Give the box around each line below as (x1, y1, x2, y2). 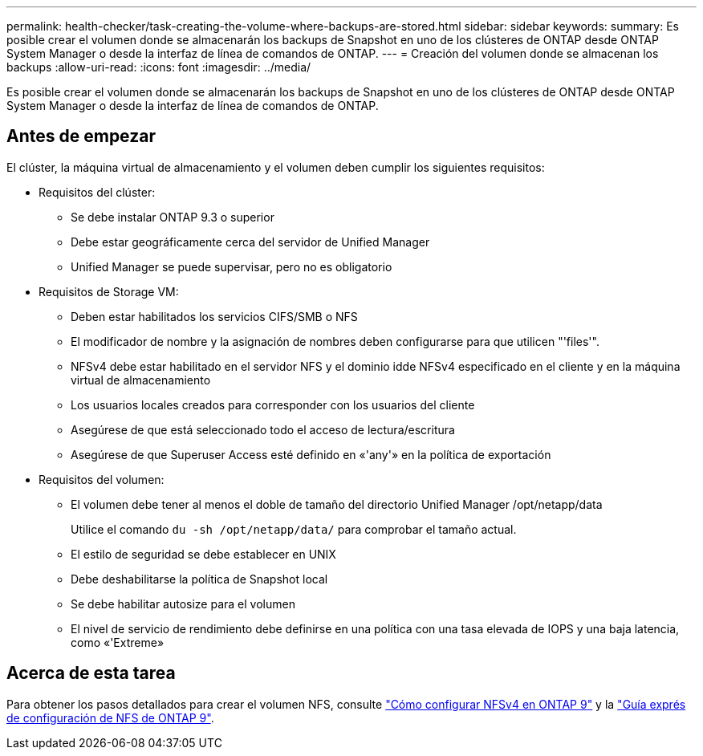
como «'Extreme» (71, 635, 165, 649)
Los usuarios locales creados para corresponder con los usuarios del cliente (71, 397, 475, 412)
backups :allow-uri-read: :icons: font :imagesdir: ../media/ (6, 60, 311, 74)
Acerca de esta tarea (6, 663, 176, 684)
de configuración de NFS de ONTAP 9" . (6, 710, 214, 725)
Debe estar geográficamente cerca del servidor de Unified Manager (71, 234, 430, 249)
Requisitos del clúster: (39, 185, 156, 199)
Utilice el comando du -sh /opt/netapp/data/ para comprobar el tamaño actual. (71, 522, 517, 536)
